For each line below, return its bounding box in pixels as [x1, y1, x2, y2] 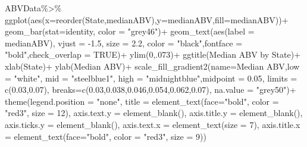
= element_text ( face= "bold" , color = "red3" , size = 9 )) [5, 130, 206, 142]
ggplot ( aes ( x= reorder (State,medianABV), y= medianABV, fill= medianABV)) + [5, 13, 289, 26]
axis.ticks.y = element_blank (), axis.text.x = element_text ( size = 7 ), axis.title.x [5, 118, 300, 130]
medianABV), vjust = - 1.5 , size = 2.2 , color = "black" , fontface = [5, 36, 243, 49]
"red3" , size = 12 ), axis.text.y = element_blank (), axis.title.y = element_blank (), [5, 107, 303, 119]
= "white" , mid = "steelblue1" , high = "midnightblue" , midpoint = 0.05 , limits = [5, 71, 297, 84]
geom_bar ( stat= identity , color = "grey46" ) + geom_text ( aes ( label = [5, 25, 255, 37]
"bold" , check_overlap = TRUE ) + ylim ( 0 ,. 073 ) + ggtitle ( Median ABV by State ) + [5, 48, 301, 61]
